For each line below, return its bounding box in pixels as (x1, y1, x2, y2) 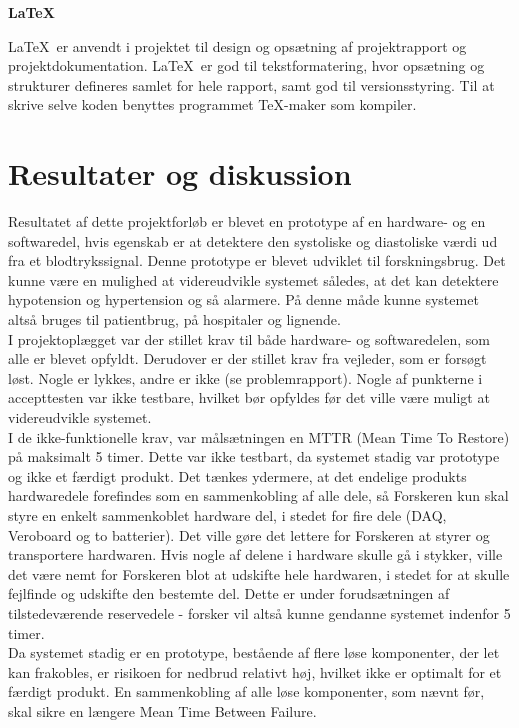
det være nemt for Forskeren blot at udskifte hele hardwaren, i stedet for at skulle (8, 563, 510, 584)
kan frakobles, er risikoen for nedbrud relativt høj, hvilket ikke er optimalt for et (8, 661, 502, 682)
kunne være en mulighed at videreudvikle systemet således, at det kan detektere (8, 269, 499, 290)
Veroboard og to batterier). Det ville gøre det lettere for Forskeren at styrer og (8, 524, 490, 545)
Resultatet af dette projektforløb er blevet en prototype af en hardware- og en (8, 211, 486, 232)
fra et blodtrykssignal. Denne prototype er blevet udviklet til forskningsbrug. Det (8, 250, 506, 271)
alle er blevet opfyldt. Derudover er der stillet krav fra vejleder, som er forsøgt (8, 348, 487, 369)
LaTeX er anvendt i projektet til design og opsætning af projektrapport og (8, 35, 467, 56)
